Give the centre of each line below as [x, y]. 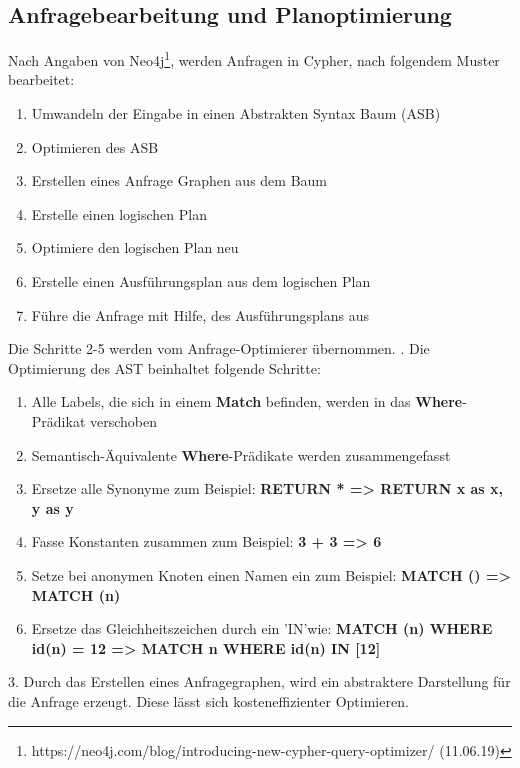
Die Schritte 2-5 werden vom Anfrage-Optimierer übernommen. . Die [219, 348]
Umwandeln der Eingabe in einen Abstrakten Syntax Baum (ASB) [236, 113]
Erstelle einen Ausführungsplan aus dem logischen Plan [201, 281]
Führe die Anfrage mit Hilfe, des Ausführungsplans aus [200, 314]
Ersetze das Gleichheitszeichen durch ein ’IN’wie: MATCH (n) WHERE [262, 628]
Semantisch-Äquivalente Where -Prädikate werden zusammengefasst [241, 454]
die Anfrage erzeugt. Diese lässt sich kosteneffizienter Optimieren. [208, 700]
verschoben [123, 420]
